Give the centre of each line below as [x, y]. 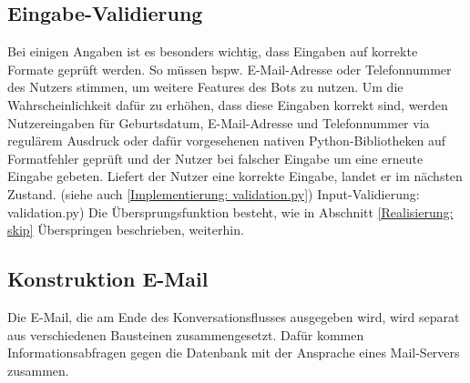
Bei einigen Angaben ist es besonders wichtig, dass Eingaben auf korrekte [213, 51]
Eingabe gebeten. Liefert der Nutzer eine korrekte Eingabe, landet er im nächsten [235, 176]
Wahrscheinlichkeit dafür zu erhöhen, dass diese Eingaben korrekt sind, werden [228, 104]
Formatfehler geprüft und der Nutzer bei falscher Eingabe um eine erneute [215, 158]
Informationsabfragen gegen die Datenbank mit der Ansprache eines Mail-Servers [234, 353]
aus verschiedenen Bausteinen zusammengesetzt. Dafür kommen [186, 334]
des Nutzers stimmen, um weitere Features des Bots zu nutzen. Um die [205, 87]
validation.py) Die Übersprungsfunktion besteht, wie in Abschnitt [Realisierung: [230, 212]
